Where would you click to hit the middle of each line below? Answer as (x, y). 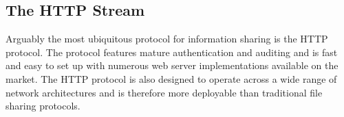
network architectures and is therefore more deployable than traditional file (164, 92)
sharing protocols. (43, 106)
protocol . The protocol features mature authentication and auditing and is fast (172, 52)
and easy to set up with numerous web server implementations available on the (172, 65)
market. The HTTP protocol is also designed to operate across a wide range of (171, 78)
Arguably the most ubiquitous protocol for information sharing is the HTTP (167, 39)
